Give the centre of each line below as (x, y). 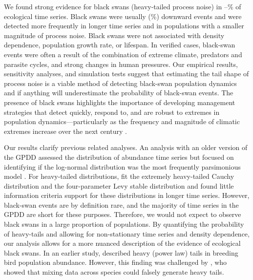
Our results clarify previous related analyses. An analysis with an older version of (126, 147)
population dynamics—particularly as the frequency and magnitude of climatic (122, 121)
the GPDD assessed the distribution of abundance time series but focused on (119, 157)
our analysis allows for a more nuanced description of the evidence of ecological (122, 243)
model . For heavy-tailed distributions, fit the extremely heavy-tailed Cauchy (119, 176)
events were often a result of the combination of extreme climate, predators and (123, 54)
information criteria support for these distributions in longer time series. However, (127, 195)
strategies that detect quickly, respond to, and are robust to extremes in (112, 112)
